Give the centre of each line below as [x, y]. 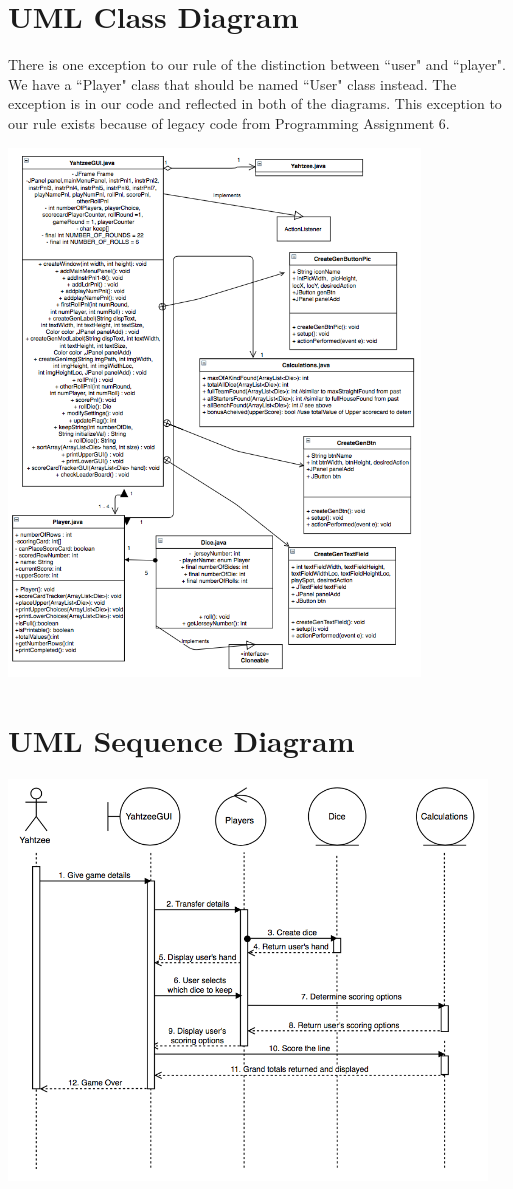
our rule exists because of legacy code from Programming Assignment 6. [229, 122]
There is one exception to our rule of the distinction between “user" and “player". [257, 64]
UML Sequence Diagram [181, 739]
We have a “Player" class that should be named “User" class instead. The [232, 83]
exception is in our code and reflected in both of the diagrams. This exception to [255, 103]
